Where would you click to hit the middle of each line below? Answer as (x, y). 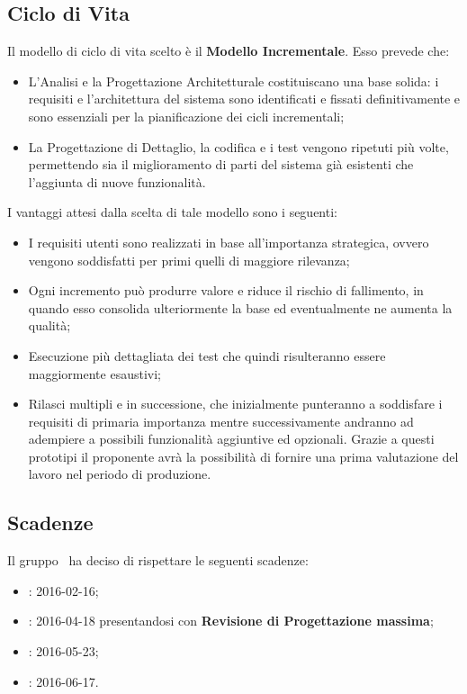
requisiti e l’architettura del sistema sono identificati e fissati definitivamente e (244, 99)
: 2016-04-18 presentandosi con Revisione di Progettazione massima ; (231, 621)
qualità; (49, 325)
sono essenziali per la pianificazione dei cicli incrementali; (186, 116)
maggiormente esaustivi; (94, 373)
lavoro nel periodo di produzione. (120, 474)
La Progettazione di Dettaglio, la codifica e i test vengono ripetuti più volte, (238, 146)
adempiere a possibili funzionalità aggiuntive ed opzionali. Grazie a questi (231, 439)
